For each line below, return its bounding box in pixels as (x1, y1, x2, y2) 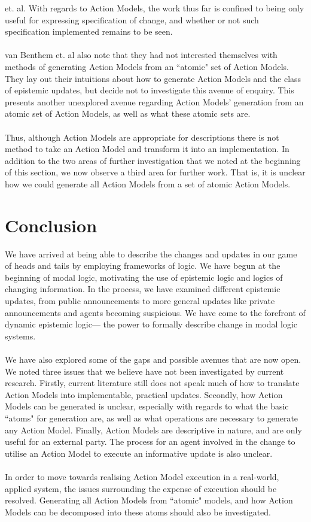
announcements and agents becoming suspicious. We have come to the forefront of (5, 306, 306, 318)
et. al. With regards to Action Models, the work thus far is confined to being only (5, 2, 304, 14)
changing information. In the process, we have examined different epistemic (5, 283, 280, 295)
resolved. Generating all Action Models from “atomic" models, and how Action (5, 494, 293, 506)
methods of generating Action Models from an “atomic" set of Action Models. (5, 60, 289, 72)
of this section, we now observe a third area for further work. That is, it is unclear (5, 166, 306, 178)
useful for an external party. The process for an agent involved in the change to (5, 435, 295, 448)
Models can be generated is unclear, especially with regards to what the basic (5, 400, 289, 412)
